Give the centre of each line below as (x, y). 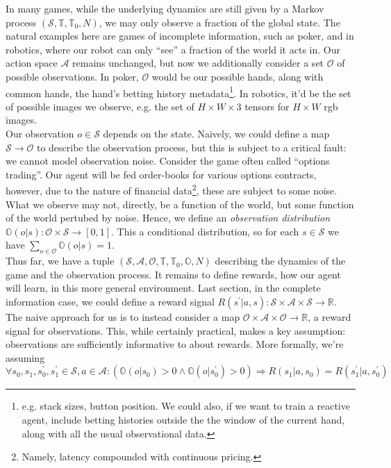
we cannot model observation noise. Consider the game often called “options (168, 161)
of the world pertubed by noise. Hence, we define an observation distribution (168, 218)
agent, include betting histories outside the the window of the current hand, (183, 419)
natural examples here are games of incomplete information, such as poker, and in (180, 36)
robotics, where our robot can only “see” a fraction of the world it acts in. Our (173, 49)
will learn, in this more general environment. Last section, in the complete (163, 288)
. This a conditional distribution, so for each (205, 231)
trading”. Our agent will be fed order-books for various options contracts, (161, 174)
